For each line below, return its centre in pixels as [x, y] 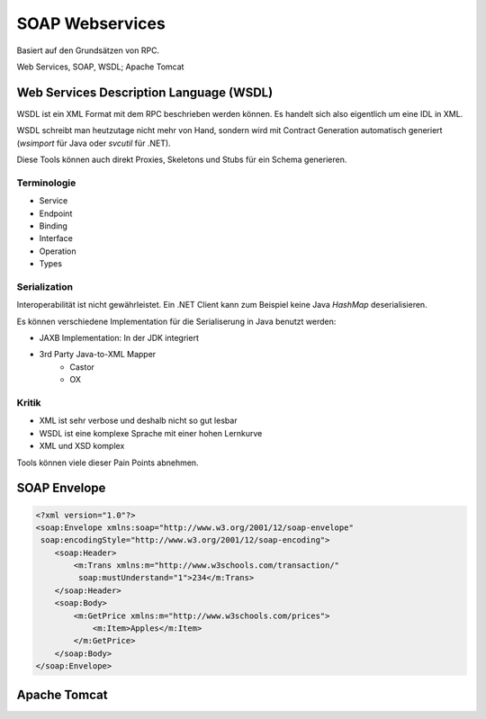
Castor [82, 367]
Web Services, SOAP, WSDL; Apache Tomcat [100, 67]
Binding [53, 226]
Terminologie [46, 183]
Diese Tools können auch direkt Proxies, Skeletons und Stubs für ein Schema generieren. [182, 160]
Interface [56, 238]
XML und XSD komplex [82, 446]
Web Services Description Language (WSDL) [145, 92]
